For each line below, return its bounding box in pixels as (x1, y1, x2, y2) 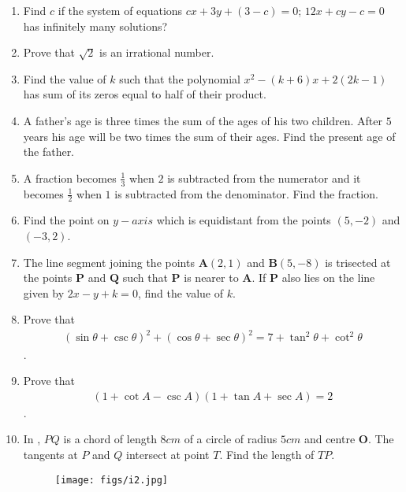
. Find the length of (219, 446, 315, 462)
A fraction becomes (23, 169, 117, 186)
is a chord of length (63, 431, 157, 447)
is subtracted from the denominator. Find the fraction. (114, 185, 378, 202)
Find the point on (23, 212, 110, 228)
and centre (304, 431, 356, 447)
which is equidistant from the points (156, 212, 331, 228)
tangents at (23, 446, 78, 462)
